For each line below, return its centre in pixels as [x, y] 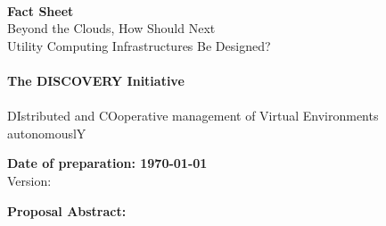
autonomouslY [47, 133]
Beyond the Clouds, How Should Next [111, 28]
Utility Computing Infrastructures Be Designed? [139, 45]
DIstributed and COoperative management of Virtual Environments [193, 116]
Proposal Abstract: [67, 210]
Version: [29, 180]
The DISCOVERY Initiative [96, 80]
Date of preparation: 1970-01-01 [107, 163]
